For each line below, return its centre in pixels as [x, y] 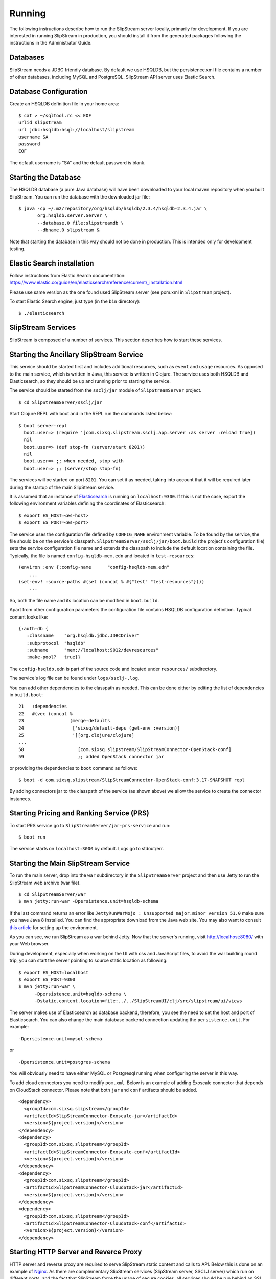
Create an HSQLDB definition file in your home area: [64, 104]
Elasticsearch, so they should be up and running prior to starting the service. [90, 381]
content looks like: [29, 617]
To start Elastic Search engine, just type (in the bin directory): [75, 301]
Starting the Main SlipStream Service [70, 863]
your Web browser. [29, 944]
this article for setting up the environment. [54, 927]
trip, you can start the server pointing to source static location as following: [88, 961]
